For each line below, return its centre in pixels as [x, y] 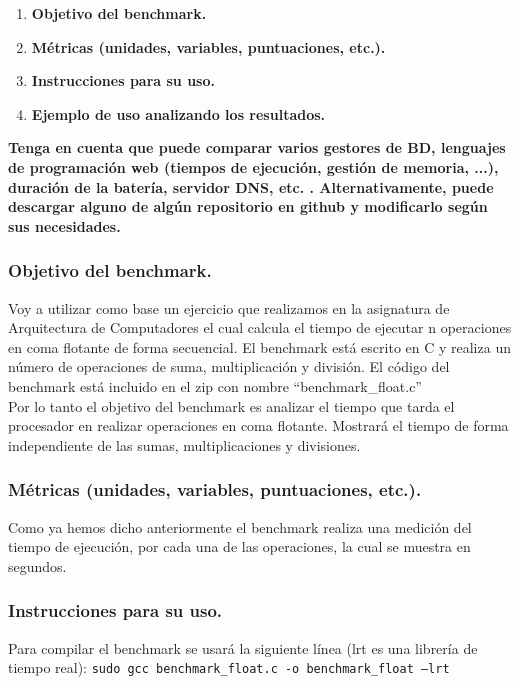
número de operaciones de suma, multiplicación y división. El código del [229, 366]
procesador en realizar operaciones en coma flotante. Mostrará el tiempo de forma [258, 425]
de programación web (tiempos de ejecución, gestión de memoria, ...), [253, 166]
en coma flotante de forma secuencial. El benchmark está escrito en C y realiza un [259, 346]
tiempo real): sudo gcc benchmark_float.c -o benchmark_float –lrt [229, 667]
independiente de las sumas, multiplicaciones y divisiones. [184, 444]
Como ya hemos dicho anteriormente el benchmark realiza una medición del [240, 526]
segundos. [37, 565]
